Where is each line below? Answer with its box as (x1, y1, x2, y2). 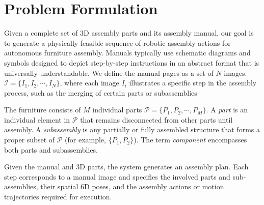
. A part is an (206, 104, 248, 115)
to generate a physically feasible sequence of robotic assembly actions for (4, 37, 231, 48)
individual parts (92, 104, 142, 115)
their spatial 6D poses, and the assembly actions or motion (40, 181, 224, 192)
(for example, (65, 134, 106, 145)
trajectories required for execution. (4, 191, 112, 202)
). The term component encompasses (134, 134, 247, 145)
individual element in (4, 114, 70, 125)
